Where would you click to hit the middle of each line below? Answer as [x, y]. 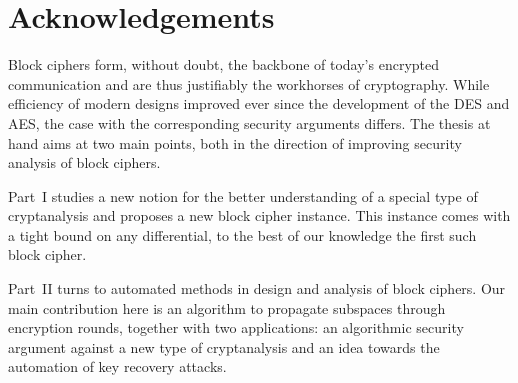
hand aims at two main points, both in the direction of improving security [235, 142]
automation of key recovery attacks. [117, 366]
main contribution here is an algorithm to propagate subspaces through [227, 307]
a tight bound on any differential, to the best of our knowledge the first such [242, 234]
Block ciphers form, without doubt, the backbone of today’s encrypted [224, 64]
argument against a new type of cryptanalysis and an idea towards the [224, 346]
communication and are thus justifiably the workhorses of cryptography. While [249, 83]
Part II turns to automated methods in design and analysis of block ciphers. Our [257, 288]
